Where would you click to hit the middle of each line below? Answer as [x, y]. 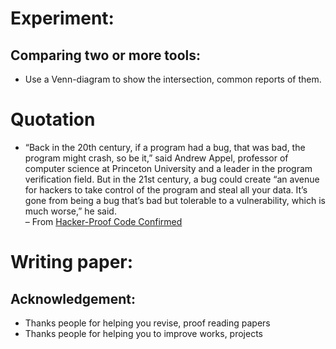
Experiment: [62, 18]
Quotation [53, 119]
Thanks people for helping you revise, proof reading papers [147, 323]
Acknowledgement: [73, 298]
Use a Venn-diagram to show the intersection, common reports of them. [173, 79]
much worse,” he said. [70, 211]
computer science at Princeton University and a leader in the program [168, 168]
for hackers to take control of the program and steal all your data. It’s [166, 189]
